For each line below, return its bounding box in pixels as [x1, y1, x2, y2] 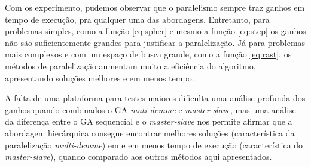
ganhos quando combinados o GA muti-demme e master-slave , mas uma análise [5, 103, 296, 116]
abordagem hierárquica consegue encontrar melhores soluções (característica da [5, 126, 295, 139]
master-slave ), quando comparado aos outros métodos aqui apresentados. [5, 150, 272, 163]
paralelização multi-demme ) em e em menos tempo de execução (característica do [5, 138, 303, 151]
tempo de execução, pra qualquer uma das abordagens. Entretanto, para [5, 13, 270, 25]
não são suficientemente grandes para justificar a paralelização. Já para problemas [5, 36, 306, 48]
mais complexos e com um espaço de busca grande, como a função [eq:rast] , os [5, 48, 292, 60]
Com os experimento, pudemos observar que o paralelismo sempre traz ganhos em [5, 1, 305, 13]
